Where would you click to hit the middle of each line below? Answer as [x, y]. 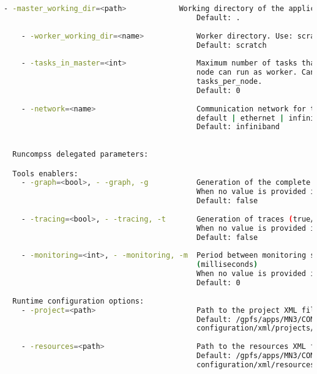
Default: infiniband [238, 127]
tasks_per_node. [229, 81]
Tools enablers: [45, 174]
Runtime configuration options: [78, 301]
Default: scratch [232, 45]
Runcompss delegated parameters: [80, 154]
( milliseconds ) [227, 265]
